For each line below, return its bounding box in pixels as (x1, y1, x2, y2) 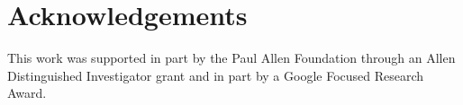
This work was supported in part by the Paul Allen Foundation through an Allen (7, 48, 456, 67)
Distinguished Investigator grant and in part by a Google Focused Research (7, 66, 424, 84)
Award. (7, 83, 47, 102)
